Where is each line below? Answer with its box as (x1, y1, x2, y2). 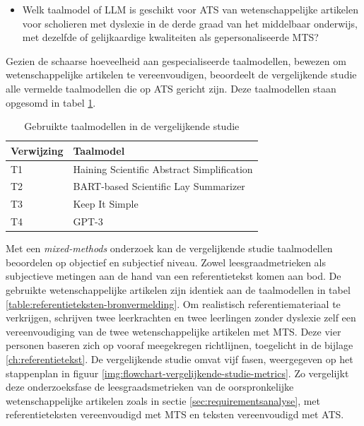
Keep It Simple (73, 196, 139, 211)
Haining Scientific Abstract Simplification (73, 161, 253, 176)
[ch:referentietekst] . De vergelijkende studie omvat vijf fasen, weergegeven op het (6, 351, 353, 366)
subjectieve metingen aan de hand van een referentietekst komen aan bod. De (6, 268, 341, 283)
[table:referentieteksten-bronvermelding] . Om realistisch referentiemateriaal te (6, 296, 341, 311)
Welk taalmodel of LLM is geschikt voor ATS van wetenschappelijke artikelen (22, 2, 358, 16)
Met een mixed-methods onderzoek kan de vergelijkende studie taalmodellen (6, 241, 333, 256)
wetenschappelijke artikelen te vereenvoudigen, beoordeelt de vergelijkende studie (6, 67, 357, 82)
